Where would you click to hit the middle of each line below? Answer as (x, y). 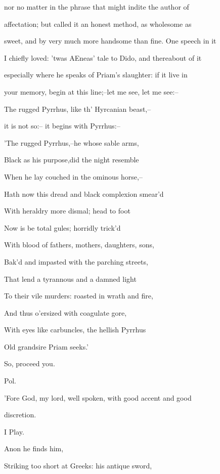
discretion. (20, 415)
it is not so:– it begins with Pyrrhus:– (62, 126)
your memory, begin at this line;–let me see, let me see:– (91, 91)
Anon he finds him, (34, 448)
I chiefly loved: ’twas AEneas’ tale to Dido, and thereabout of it (103, 57)
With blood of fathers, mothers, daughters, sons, (79, 245)
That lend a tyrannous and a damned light (70, 278)
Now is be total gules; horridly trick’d (62, 227)
